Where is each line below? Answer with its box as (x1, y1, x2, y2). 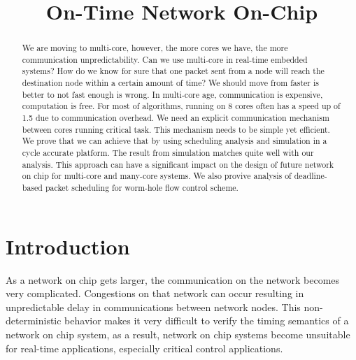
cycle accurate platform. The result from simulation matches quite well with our (22, 147, 314, 159)
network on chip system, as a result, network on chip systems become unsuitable (6, 327, 350, 342)
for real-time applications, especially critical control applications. (6, 340, 283, 355)
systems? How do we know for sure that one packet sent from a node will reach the (22, 65, 325, 77)
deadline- (294, 170, 327, 182)
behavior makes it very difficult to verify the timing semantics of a (64, 313, 349, 328)
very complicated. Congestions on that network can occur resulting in (6, 286, 304, 301)
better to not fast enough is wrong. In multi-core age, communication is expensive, (22, 88, 323, 100)
